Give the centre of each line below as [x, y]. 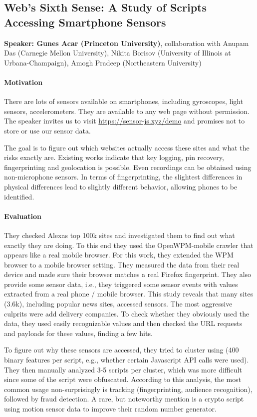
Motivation [23, 82]
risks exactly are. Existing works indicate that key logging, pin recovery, [114, 157]
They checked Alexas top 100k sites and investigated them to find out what [120, 235]
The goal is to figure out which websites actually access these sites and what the [127, 147]
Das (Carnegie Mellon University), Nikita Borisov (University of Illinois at [118, 53]
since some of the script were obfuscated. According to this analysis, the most [123, 379]
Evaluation [23, 216]
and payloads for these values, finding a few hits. [78, 333]
